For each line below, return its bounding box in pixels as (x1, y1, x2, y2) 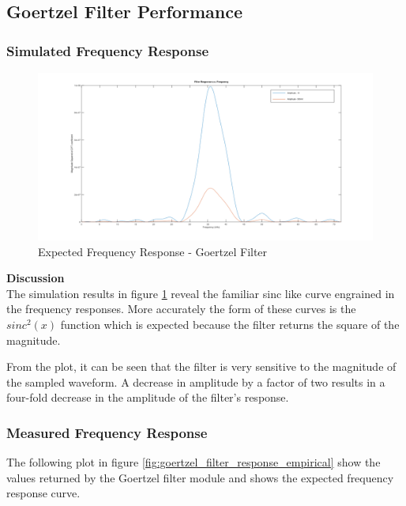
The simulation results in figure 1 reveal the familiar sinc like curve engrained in (6, 285, 395, 301)
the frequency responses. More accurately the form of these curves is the (6, 300, 356, 317)
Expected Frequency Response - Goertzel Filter (38, 243, 268, 259)
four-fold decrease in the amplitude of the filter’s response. (6, 389, 289, 406)
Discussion (6, 270, 65, 286)
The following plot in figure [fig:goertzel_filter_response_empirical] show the (6, 454, 381, 470)
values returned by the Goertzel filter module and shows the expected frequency (6, 469, 394, 485)
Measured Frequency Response (6, 422, 208, 442)
